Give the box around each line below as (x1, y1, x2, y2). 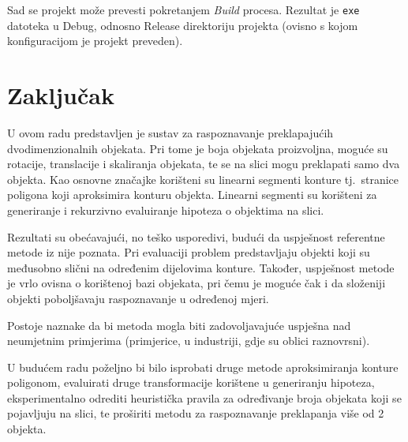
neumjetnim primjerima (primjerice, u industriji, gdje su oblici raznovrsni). (7, 332, 370, 349)
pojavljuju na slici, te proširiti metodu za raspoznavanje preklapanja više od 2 (7, 405, 384, 421)
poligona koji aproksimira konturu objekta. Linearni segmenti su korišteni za (7, 186, 377, 203)
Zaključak (7, 79, 114, 111)
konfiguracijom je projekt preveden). (7, 32, 183, 49)
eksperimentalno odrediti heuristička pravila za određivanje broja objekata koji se (7, 389, 402, 406)
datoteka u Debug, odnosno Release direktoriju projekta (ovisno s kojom (7, 17, 358, 33)
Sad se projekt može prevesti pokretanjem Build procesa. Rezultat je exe (7, 2, 360, 17)
